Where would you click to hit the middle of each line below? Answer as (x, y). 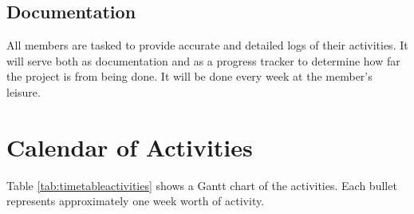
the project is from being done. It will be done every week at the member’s (189, 76)
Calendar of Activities (130, 147)
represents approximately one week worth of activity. (136, 201)
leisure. (24, 91)
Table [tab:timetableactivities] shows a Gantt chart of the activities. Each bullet (202, 185)
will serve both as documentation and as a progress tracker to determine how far (203, 60)
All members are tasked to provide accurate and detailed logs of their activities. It (207, 45)
